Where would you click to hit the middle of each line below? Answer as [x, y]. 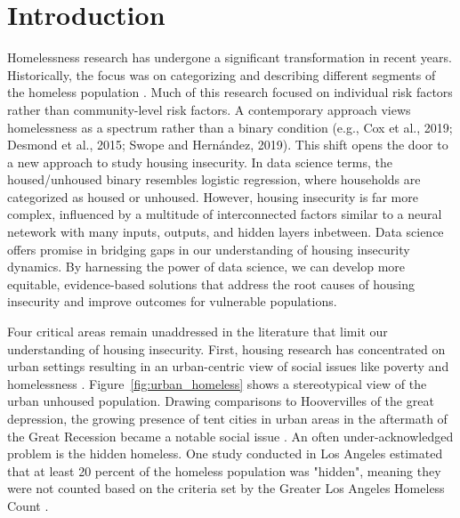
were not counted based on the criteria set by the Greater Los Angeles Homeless [226, 488]
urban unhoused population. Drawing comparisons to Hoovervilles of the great [221, 401]
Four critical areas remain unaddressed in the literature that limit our [198, 332]
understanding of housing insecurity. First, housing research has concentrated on [226, 348]
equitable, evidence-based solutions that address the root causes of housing [211, 283]
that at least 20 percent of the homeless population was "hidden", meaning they [224, 470]
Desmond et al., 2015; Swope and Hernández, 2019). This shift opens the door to [228, 145]
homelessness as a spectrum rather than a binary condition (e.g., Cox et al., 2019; [230, 127]
